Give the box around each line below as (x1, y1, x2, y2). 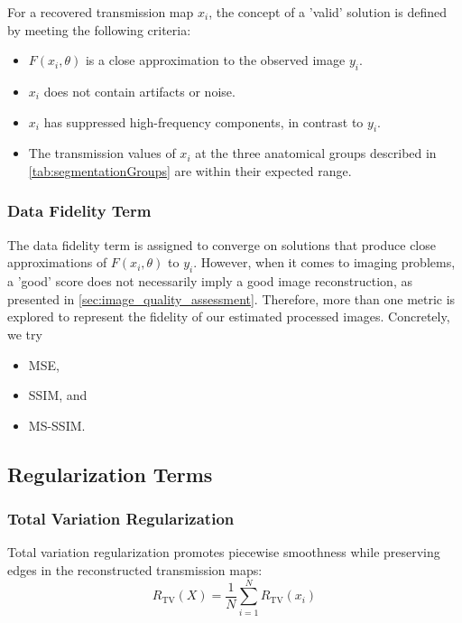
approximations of (7, 253, 107, 272)
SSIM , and (28, 386, 88, 404)
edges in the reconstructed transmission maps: (7, 560, 263, 579)
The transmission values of (28, 144, 176, 163)
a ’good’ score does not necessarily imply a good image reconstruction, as (7, 272, 412, 291)
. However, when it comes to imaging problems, (193, 253, 456, 272)
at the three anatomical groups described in (195, 144, 437, 163)
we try (7, 324, 42, 343)
